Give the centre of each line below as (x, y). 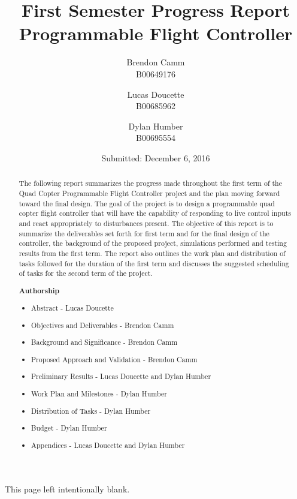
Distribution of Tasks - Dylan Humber (91, 411)
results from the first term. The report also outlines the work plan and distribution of (152, 253)
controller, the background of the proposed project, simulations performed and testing (153, 243)
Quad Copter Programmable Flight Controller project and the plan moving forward (149, 193)
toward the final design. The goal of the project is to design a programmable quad (147, 203)
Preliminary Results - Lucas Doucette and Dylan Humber (121, 376)
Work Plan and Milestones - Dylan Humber (99, 393)
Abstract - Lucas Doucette (72, 308)
